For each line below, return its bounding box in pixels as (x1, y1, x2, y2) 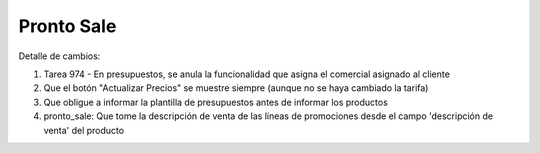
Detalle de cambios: (18, 50, 101, 62)
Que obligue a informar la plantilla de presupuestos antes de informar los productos (43, 96, 389, 108)
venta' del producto (43, 124, 125, 136)
